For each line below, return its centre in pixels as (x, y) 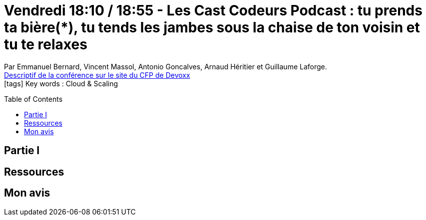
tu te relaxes (46, 44)
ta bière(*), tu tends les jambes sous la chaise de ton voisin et (212, 27)
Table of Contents (33, 99)
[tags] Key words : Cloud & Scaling (61, 83)
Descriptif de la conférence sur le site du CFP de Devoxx (97, 75)
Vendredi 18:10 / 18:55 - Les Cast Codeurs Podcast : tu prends (213, 10)
